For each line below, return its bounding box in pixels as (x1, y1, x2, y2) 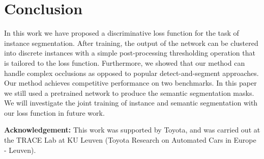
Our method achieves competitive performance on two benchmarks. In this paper (4, 77, 257, 88)
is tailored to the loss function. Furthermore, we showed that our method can (4, 57, 245, 68)
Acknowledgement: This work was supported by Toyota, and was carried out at (4, 124, 260, 135)
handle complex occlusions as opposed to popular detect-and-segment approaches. (4, 67, 259, 78)
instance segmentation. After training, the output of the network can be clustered (4, 37, 258, 48)
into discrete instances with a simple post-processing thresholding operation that (4, 47, 255, 58)
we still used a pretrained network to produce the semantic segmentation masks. (4, 87, 254, 98)
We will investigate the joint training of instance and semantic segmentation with (4, 97, 258, 108)
